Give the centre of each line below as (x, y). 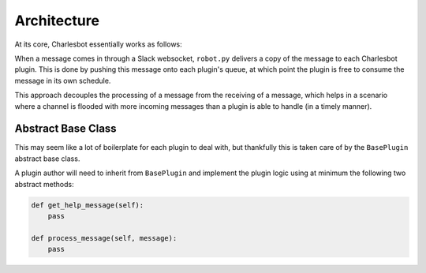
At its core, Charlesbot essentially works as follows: (99, 44)
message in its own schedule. (63, 80)
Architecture (57, 21)
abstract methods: (44, 184)
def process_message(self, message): (104, 238)
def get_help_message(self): (88, 205)
